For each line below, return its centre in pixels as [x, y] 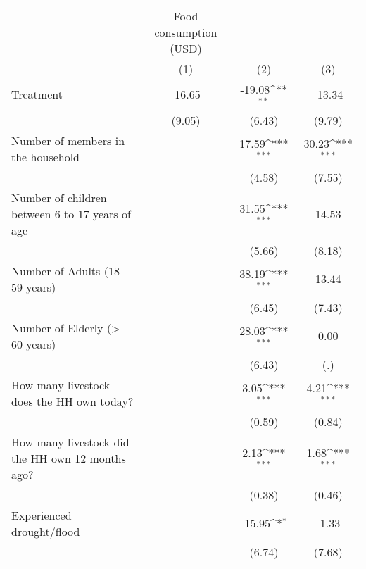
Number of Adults [56, 270]
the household [45, 156]
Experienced [42, 515]
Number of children [59, 197]
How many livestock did [70, 442]
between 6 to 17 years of [71, 213]
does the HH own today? [72, 401]
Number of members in [68, 140]
